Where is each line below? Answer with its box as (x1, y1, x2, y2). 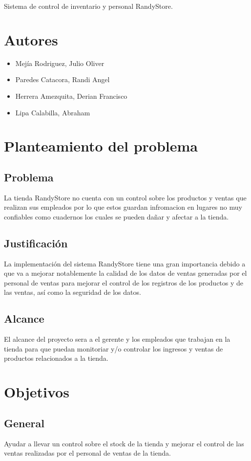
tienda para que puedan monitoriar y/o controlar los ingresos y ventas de (4, 343, 223, 353)
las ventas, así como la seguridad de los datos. (4, 287, 141, 297)
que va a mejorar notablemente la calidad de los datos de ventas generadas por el (4, 268, 247, 278)
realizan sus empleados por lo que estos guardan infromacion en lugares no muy (4, 202, 242, 212)
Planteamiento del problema (4, 136, 198, 156)
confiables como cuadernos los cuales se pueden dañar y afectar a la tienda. (4, 211, 229, 221)
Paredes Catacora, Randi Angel (15, 74, 110, 85)
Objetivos (4, 382, 69, 402)
